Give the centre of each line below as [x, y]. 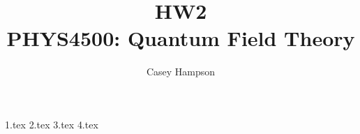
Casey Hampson [181, 72]
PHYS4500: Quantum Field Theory [181, 38]
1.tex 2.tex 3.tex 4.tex [52, 124]
